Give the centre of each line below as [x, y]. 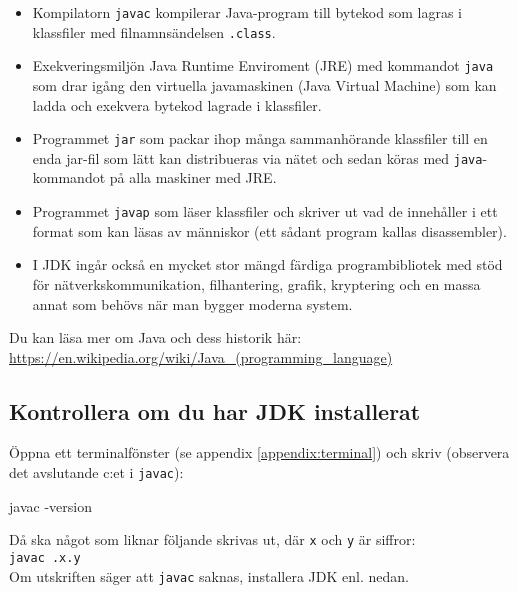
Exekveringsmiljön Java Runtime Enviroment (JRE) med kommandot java [263, 65]
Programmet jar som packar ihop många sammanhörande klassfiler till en [260, 138]
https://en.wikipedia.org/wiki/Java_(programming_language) [201, 356]
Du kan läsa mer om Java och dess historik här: [155, 337]
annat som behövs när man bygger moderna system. [192, 303]
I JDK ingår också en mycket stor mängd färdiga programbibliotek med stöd [267, 264]
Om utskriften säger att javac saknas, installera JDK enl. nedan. [209, 575]
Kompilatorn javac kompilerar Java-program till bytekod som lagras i [247, 12]
